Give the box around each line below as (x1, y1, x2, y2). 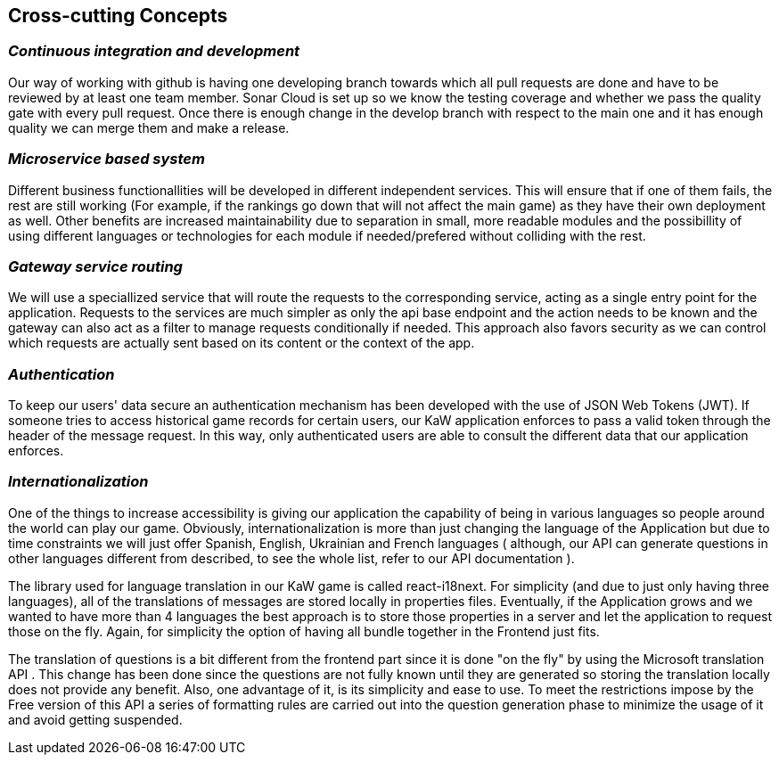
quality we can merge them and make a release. (8, 119, 290, 135)
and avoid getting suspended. (8, 711, 183, 727)
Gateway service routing (8, 257, 183, 275)
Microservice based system (8, 150, 205, 168)
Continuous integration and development (8, 42, 300, 61)
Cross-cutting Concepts (8, 4, 228, 27)
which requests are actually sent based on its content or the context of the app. (8, 335, 475, 351)
